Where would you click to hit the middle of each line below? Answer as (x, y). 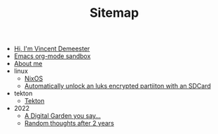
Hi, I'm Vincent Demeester (52, 49)
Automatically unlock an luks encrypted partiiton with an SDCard (118, 86)
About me (28, 64)
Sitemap (114, 13)
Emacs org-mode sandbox (52, 56)
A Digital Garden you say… (62, 116)
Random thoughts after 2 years (69, 123)
